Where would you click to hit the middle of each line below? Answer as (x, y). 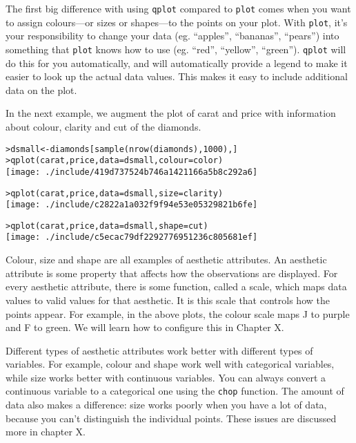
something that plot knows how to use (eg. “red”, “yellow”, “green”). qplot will (176, 49)
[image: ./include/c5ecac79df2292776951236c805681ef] (132, 237)
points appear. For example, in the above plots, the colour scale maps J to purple (178, 313)
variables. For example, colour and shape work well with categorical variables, (170, 364)
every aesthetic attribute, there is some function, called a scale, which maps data (176, 286)
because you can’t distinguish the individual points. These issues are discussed (171, 418)
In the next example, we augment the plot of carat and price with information (171, 113)
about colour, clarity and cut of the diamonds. (103, 126)
